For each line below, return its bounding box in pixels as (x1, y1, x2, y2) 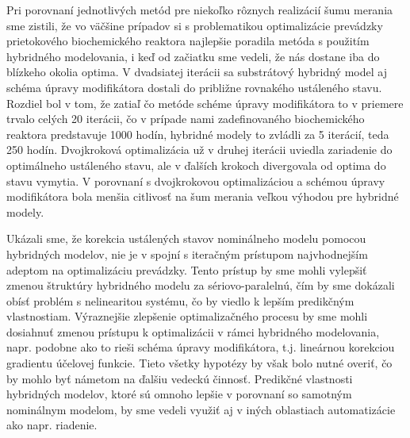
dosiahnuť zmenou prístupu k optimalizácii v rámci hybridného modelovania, (6, 323, 380, 340)
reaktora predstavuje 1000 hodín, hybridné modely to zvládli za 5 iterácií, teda (6, 125, 389, 142)
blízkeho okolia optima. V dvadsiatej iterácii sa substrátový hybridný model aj (6, 63, 387, 80)
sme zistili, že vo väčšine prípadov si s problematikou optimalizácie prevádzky (6, 17, 383, 33)
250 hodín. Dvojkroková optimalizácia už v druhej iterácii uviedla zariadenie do (6, 141, 393, 158)
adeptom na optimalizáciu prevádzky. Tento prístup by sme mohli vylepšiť (6, 261, 367, 278)
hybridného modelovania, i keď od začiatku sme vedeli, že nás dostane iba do (6, 48, 380, 64)
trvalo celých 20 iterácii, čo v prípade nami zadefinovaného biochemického (6, 110, 365, 127)
